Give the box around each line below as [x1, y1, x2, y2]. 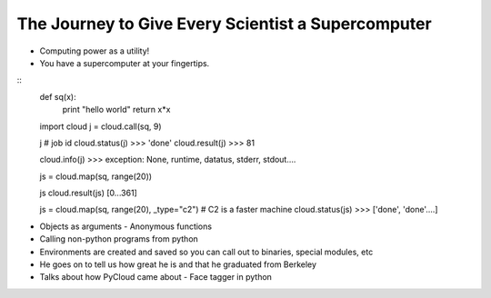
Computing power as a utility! [39, 45, 150, 56]
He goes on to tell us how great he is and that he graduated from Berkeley [39, 259, 317, 270]
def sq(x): [39, 91, 76, 102]
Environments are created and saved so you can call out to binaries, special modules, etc [39, 246, 374, 257]
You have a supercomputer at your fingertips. [39, 57, 210, 68]
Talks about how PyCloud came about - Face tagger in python [39, 272, 273, 283]
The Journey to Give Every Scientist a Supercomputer [16, 14, 432, 34]
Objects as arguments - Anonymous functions [39, 221, 213, 232]
